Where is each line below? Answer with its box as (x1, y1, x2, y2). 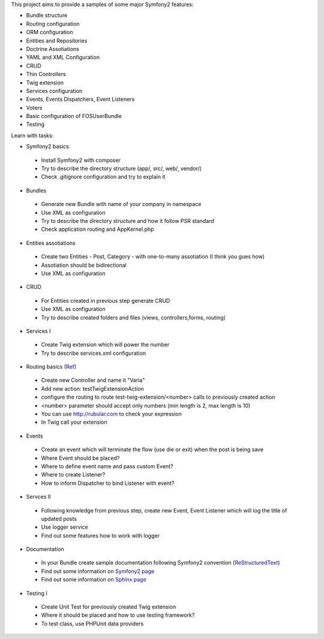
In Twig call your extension (41, 418, 107, 426)
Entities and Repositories (26, 37, 88, 44)
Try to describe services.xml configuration (41, 349, 146, 357)
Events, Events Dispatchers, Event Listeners (26, 96, 135, 103)
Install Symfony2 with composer (41, 156, 121, 164)
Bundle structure (26, 12, 68, 19)
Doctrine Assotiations (26, 45, 79, 52)
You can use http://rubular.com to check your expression (41, 411, 182, 418)
